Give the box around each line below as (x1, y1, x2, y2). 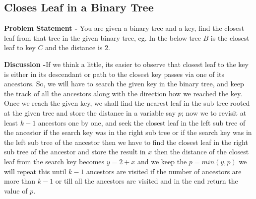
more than (4, 176, 36, 186)
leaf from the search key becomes (4, 156, 105, 166)
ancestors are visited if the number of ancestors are (86, 166, 242, 176)
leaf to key (4, 42, 36, 53)
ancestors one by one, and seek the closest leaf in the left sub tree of (38, 117, 246, 128)
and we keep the (137, 156, 187, 166)
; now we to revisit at (181, 107, 247, 118)
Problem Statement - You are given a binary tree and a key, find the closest (4, 23, 245, 33)
